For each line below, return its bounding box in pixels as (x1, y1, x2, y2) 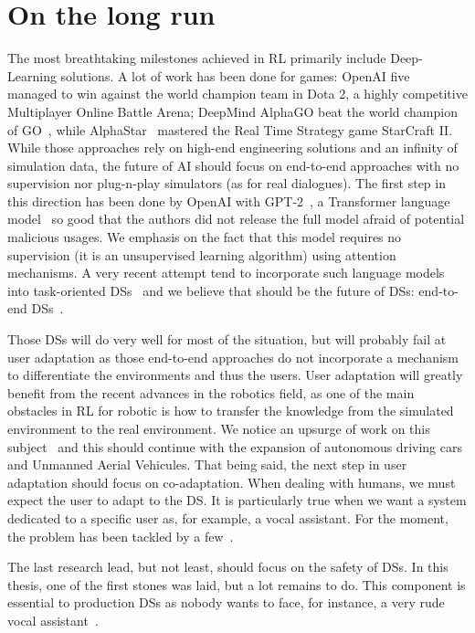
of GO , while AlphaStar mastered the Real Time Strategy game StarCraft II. (7, 120, 453, 139)
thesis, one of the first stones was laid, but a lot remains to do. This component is (7, 575, 466, 594)
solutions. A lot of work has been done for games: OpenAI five (60, 66, 410, 85)
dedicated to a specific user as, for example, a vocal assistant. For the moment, (7, 508, 449, 527)
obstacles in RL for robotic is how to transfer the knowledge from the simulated (7, 401, 454, 420)
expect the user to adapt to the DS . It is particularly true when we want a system (7, 491, 467, 510)
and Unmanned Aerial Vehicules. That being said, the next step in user (7, 455, 407, 474)
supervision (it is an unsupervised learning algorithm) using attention (7, 245, 396, 264)
